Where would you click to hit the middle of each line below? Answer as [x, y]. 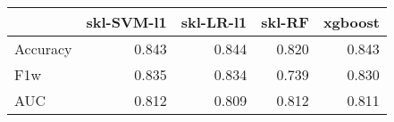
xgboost [351, 22]
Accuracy [43, 49]
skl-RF [285, 22]
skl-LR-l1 [214, 22]
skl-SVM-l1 [126, 22]
